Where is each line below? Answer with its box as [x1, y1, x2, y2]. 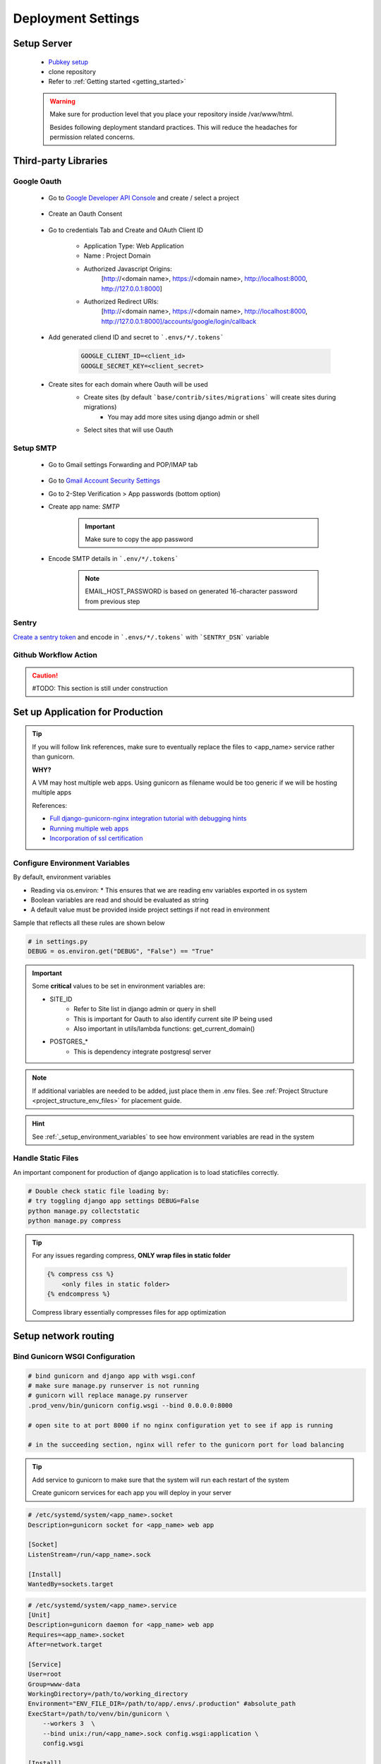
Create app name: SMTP [48, 502, 120, 511]
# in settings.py [28, 937, 88, 946]
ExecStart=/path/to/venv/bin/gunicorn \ [28, 1710, 169, 1717]
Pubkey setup [48, 57, 88, 66]
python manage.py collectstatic [28, 1207, 140, 1215]
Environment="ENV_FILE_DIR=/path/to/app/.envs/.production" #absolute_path [28, 1700, 296, 1708]
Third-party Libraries [13, 155, 109, 167]
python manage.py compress [28, 1217, 121, 1225]
